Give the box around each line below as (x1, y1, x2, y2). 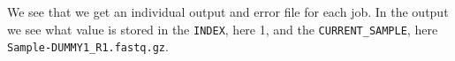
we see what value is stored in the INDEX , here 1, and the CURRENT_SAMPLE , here (7, 19, 438, 38)
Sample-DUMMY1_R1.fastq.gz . (7, 37, 169, 56)
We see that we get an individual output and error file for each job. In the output (7, 3, 449, 20)
